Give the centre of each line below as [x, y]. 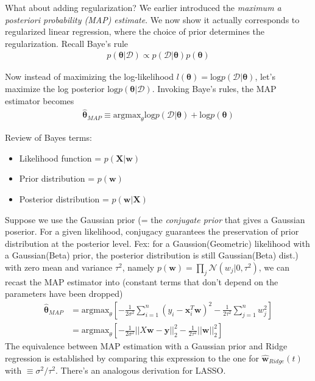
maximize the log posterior [55, 88]
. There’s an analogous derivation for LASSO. [141, 370]
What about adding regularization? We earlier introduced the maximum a [143, 7]
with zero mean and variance [59, 267]
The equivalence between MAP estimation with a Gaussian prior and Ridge [146, 346]
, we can [274, 267]
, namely [138, 267]
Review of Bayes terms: [48, 137]
